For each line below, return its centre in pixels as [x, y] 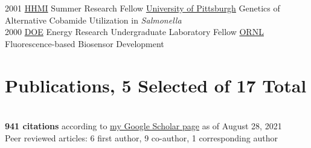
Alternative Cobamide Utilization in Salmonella [93, 20]
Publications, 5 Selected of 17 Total [156, 85]
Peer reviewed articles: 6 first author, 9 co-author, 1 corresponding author [141, 137]
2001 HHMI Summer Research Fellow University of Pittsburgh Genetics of [143, 8]
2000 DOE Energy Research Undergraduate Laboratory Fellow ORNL [134, 32]
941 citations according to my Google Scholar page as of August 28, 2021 [143, 126]
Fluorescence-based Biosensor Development [85, 43]
